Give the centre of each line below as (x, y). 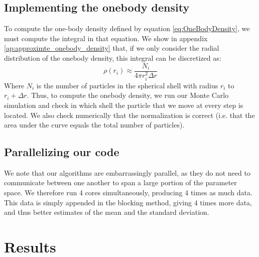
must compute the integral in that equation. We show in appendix (106, 38)
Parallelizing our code (62, 152)
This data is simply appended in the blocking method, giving (98, 202)
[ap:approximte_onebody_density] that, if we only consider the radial (112, 48)
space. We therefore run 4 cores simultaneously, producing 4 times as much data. (128, 192)
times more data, (226, 202)
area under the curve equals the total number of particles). (94, 125)
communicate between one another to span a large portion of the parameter (120, 182)
